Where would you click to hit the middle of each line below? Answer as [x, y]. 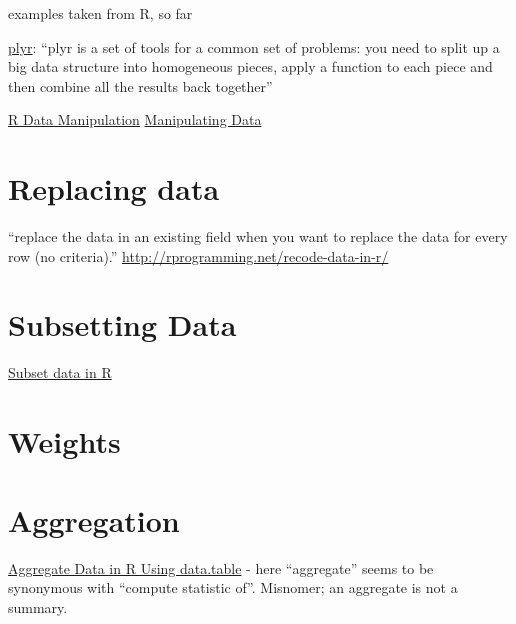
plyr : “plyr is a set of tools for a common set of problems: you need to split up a [254, 46]
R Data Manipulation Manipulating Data [135, 119]
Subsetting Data [122, 324]
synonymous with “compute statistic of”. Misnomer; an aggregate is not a [233, 587]
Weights [64, 441]
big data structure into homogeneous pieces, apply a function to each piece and [250, 66]
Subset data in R [60, 372]
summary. [38, 606]
